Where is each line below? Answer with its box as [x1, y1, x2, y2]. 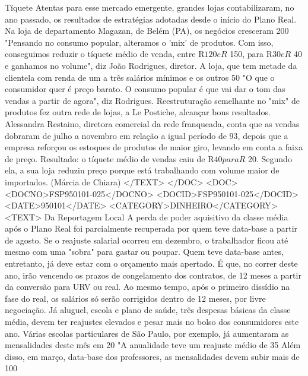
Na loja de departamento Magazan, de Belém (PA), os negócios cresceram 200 [5, 24, 289, 37]
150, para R [230, 48, 273, 60]
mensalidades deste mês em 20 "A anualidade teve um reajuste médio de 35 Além [5, 339, 301, 351]
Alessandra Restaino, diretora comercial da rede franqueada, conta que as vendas [5, 117, 300, 129]
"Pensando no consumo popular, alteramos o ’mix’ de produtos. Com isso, [5, 36, 274, 48]
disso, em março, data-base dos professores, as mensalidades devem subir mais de [5, 350, 300, 362]
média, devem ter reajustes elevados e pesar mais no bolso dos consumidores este [5, 315, 299, 328]
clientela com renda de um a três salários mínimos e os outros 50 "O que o [5, 71, 275, 83]
